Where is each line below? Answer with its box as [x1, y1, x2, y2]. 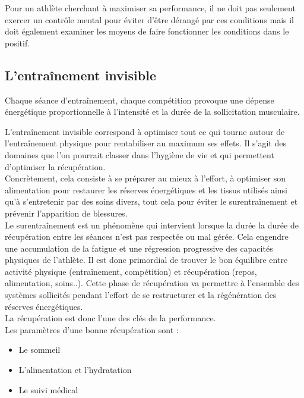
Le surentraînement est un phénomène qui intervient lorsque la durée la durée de [5, 218, 299, 231]
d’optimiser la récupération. [5, 160, 106, 173]
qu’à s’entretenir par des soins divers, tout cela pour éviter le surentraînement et [5, 195, 298, 208]
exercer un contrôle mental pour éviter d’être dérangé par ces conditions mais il [5, 13, 294, 26]
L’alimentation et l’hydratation [18, 363, 132, 376]
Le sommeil [18, 343, 61, 356]
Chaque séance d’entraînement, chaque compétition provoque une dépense [5, 93, 274, 106]
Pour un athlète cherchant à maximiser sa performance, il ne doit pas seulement [5, 2, 296, 14]
